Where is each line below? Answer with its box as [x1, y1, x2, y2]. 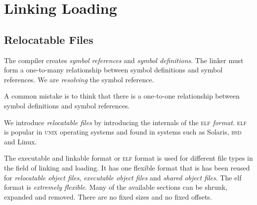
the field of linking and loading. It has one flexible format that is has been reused [4, 162, 250, 172]
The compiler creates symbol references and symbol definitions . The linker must [4, 55, 244, 65]
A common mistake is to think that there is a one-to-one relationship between [4, 91, 240, 101]
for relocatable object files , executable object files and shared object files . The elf [4, 172, 242, 182]
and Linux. [4, 136, 37, 146]
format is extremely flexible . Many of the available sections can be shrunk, [4, 182, 228, 192]
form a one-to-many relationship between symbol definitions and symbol [4, 65, 223, 75]
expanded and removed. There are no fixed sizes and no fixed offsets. [4, 191, 212, 202]
